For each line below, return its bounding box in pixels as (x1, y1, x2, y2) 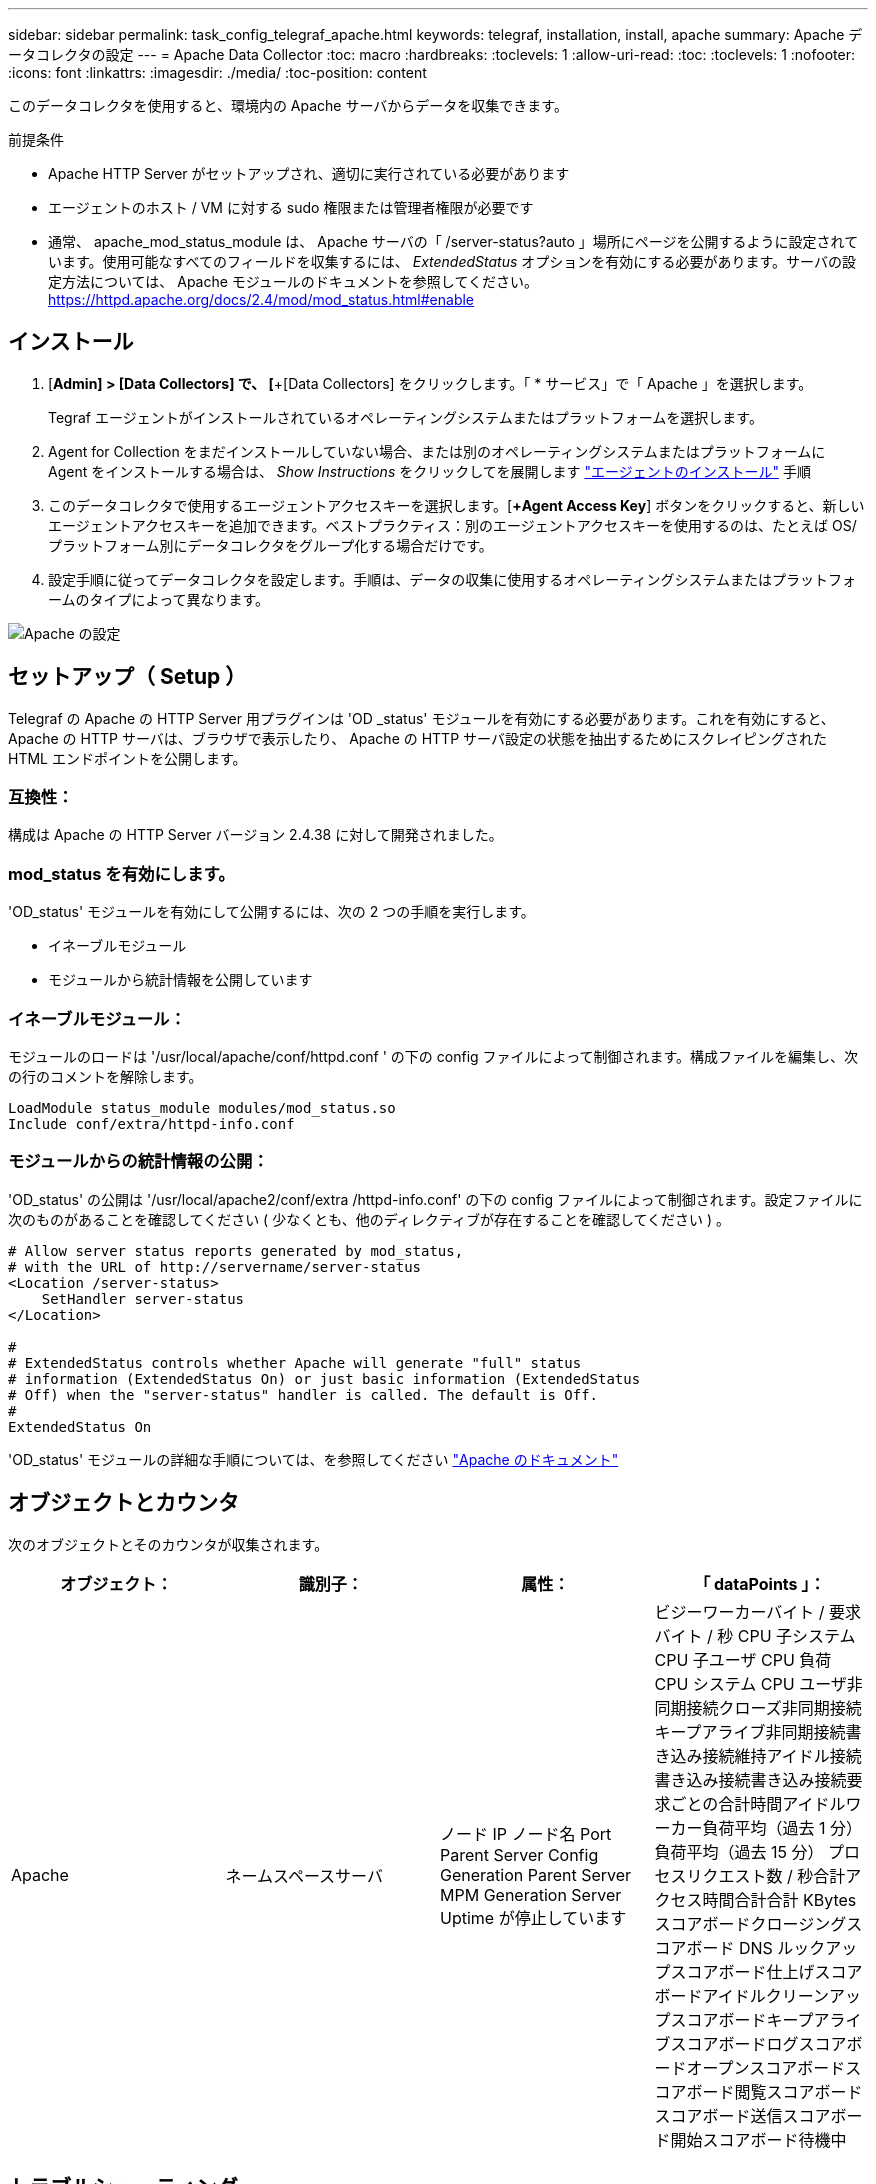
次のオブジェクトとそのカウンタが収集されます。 (8, 1535, 329, 1553)
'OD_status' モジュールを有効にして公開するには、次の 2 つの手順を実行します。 (8, 903, 535, 921)
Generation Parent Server (440, 1864, 632, 1885)
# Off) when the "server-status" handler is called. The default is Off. (8, 1386, 599, 1403)
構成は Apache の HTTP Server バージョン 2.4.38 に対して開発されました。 (8, 826, 503, 844)
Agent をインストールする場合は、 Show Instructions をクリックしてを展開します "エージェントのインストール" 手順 (48, 462, 811, 480)
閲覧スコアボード (734, 2081, 863, 2102)
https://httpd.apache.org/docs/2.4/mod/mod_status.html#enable (48, 291, 475, 308)
